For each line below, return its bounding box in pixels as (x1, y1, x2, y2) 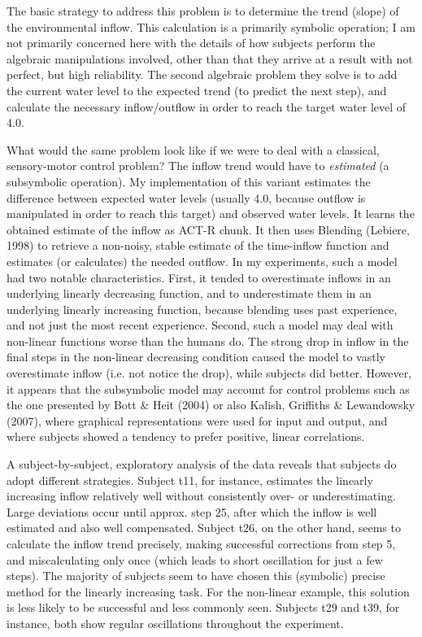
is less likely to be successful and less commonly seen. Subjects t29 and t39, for (7, 599, 400, 616)
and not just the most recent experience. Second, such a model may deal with (7, 316, 394, 334)
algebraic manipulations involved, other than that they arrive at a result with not (7, 50, 413, 67)
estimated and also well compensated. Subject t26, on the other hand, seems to (7, 519, 401, 536)
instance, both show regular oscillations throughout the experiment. (7, 614, 344, 631)
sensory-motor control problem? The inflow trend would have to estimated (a (7, 157, 389, 174)
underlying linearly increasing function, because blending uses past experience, (7, 300, 398, 317)
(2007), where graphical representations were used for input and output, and (7, 412, 388, 429)
